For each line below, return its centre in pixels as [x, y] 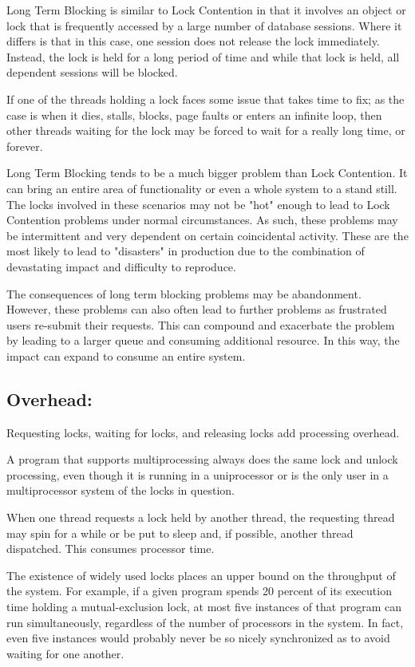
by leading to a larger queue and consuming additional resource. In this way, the [203, 340]
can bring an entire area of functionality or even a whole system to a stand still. [202, 188]
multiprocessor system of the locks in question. [121, 490]
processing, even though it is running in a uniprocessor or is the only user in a [198, 474]
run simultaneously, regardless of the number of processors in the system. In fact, [205, 622]
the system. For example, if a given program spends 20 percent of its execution [199, 591]
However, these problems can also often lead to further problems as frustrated [197, 309]
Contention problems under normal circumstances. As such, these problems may [202, 220]
